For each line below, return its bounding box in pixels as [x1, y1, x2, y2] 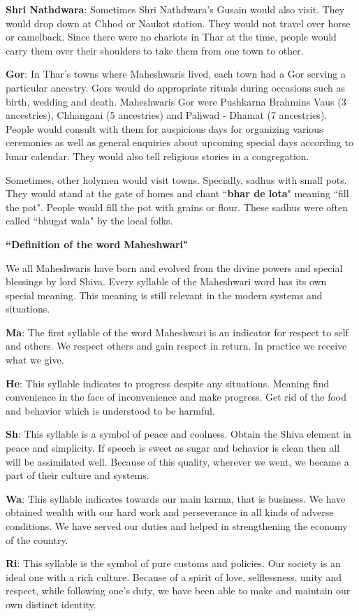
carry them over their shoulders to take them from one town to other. [6, 43, 304, 57]
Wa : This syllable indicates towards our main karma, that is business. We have [6, 491, 346, 506]
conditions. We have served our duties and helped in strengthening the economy [6, 519, 348, 533]
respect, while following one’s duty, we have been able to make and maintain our [6, 583, 351, 598]
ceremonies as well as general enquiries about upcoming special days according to [6, 135, 353, 150]
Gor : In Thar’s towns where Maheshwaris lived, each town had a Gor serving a [6, 66, 346, 81]
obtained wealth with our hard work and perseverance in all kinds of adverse [6, 505, 334, 520]
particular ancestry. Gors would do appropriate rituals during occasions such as [6, 80, 345, 94]
